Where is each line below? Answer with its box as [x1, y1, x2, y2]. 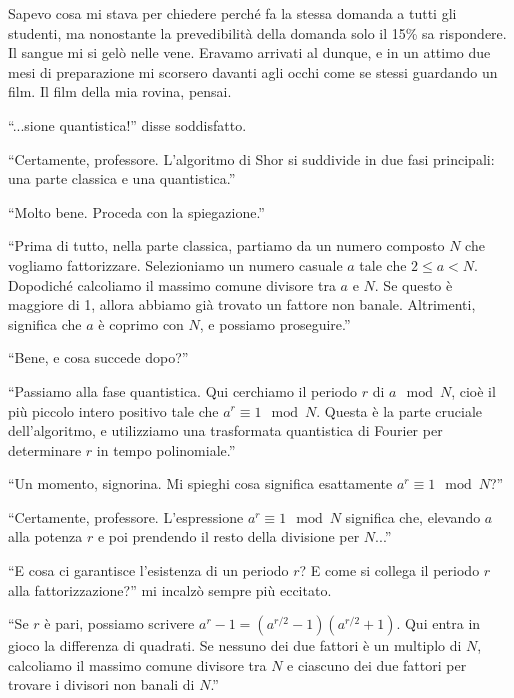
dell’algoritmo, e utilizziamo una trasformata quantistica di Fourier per [8, 420, 443, 441]
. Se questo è [374, 274, 453, 295]
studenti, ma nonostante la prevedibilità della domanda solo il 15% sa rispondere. [8, 22, 507, 43]
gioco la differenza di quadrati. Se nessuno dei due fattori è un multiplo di [8, 635, 462, 656]
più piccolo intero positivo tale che [8, 400, 219, 421]
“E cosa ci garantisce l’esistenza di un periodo [8, 560, 289, 581]
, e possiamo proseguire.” [199, 313, 351, 334]
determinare [8, 439, 82, 460]
